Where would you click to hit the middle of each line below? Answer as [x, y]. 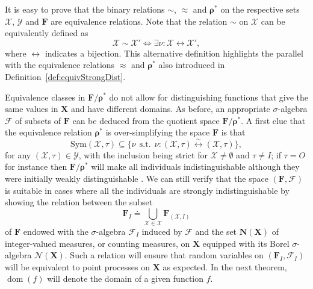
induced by [162, 232]
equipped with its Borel [246, 243]
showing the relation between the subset [79, 202]
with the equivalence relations [60, 65]
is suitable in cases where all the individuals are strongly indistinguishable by [147, 190]
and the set [216, 232]
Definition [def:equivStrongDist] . [65, 76]
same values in [32, 109]
